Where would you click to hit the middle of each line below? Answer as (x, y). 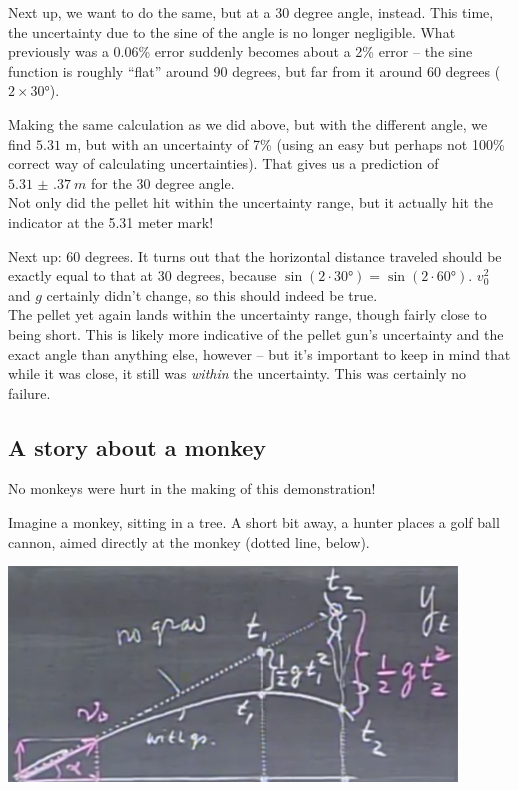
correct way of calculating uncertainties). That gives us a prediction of (223, 163)
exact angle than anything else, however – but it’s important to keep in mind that (259, 353)
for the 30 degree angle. (163, 182)
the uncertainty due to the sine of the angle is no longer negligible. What (232, 31)
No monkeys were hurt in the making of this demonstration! (192, 488)
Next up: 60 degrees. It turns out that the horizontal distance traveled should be (255, 255)
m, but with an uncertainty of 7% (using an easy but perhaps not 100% (285, 143)
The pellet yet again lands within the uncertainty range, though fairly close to (247, 314)
